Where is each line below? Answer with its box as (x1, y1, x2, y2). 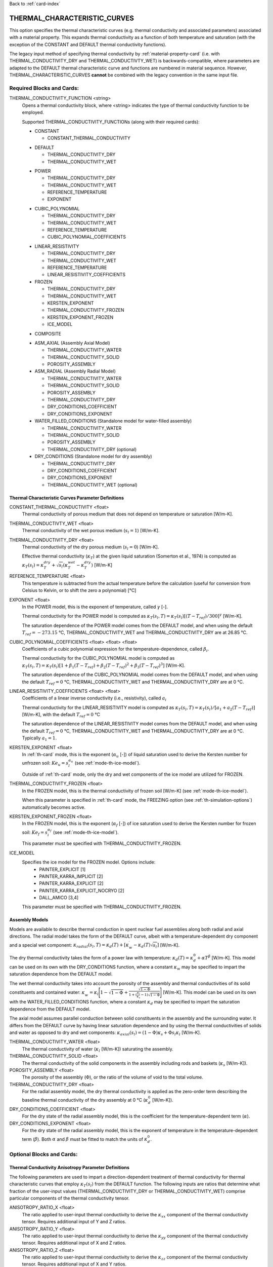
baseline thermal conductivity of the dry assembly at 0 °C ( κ (22, 1097, 149, 1103)
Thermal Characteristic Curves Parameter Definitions (9, 495, 124, 501)
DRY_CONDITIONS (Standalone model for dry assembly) (34, 454, 152, 460)
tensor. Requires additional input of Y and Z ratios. (22, 1219, 126, 1225)
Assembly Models (9, 917, 49, 923)
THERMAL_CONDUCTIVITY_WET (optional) (47, 481, 138, 488)
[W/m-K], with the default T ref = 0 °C (22, 712, 101, 719)
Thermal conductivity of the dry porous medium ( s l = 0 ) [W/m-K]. (22, 544, 159, 551)
